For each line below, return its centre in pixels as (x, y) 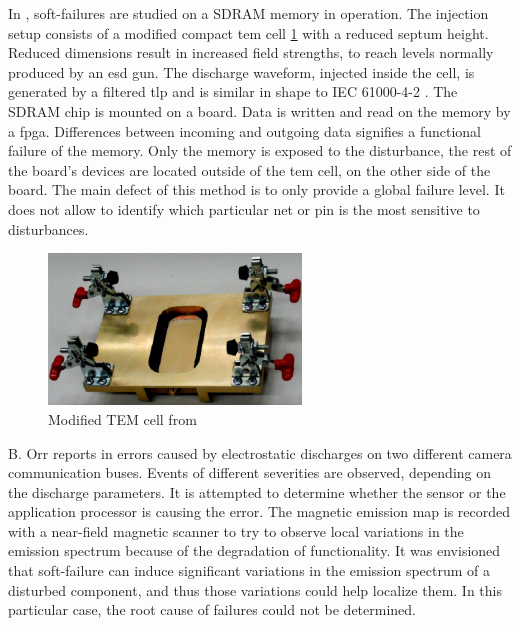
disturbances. (48, 228)
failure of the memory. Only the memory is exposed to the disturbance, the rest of (260, 150)
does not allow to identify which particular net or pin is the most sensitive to (244, 208)
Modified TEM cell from (122, 418)
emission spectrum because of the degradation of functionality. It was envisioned (254, 550)
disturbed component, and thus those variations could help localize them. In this (255, 589)
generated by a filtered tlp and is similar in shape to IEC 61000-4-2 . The (233, 91)
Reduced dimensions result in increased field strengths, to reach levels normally (251, 52)
